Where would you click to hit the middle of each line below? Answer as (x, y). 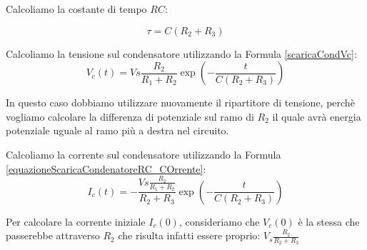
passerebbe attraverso (53, 235)
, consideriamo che (219, 221)
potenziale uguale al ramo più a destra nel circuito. (117, 130)
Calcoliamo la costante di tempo (76, 9)
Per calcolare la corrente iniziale (76, 221)
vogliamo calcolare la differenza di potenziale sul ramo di (130, 116)
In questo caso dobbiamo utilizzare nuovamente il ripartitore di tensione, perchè (180, 102)
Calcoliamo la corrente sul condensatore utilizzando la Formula (144, 154)
